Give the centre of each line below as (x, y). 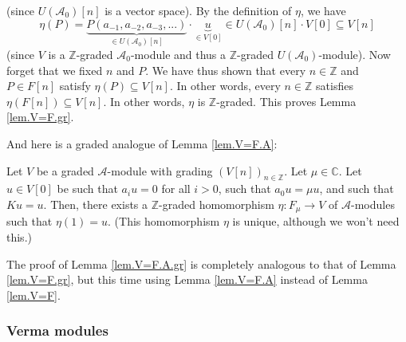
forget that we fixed (55, 70)
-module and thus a (178, 55)
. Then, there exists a (96, 204)
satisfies (335, 86)
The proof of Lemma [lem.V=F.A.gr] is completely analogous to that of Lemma (201, 263)
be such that (87, 189)
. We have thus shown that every (226, 70)
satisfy (75, 86)
